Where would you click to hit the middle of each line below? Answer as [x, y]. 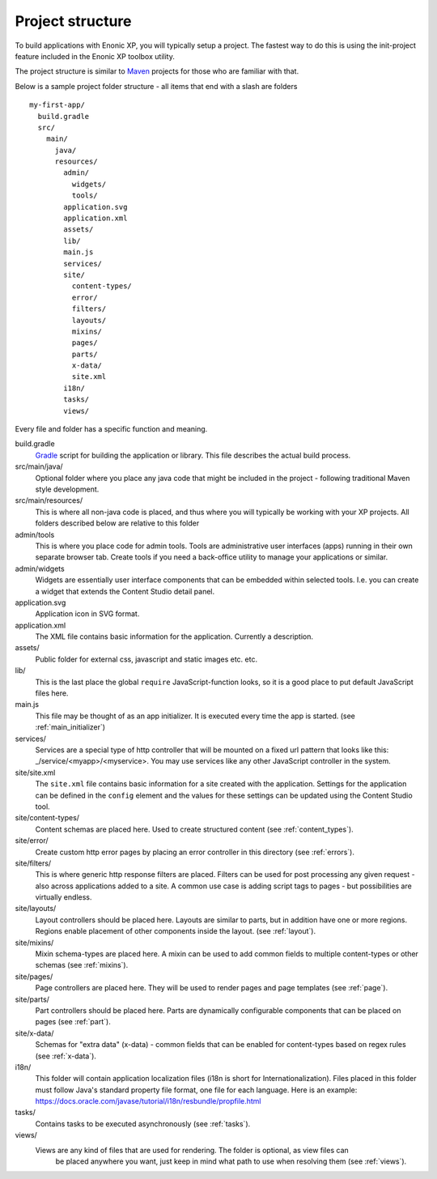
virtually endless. [64, 897]
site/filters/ [33, 863]
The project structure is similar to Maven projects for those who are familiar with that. [157, 71]
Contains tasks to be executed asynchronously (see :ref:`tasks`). [143, 1124]
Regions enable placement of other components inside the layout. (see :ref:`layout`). [175, 931]
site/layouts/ [36, 909]
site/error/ [32, 841]
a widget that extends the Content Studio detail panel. [125, 591]
